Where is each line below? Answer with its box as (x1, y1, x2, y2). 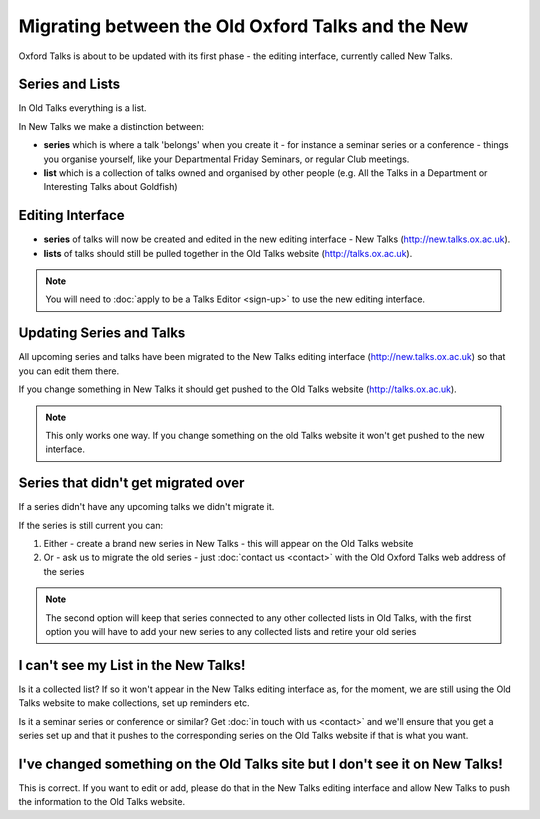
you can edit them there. (18, 365, 120, 377)
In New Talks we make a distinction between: (18, 120, 205, 132)
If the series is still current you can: (18, 519, 164, 531)
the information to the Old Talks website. (18, 796, 185, 808)
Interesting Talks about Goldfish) (43, 181, 179, 193)
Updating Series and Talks (18, 325, 186, 342)
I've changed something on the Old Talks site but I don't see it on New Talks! (18, 755, 504, 772)
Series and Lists (18, 76, 120, 93)
